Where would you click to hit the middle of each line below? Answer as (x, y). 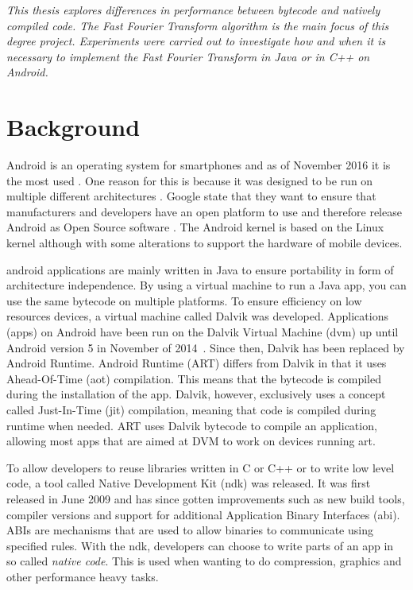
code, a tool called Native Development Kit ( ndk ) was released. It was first (189, 483)
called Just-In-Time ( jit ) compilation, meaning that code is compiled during (191, 410)
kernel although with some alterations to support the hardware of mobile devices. (205, 243)
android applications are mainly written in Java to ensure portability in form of (200, 269)
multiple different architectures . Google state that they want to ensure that (191, 196)
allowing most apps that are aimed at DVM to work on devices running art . (191, 441)
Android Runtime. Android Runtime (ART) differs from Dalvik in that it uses (197, 363)
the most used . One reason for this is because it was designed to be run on (190, 180)
